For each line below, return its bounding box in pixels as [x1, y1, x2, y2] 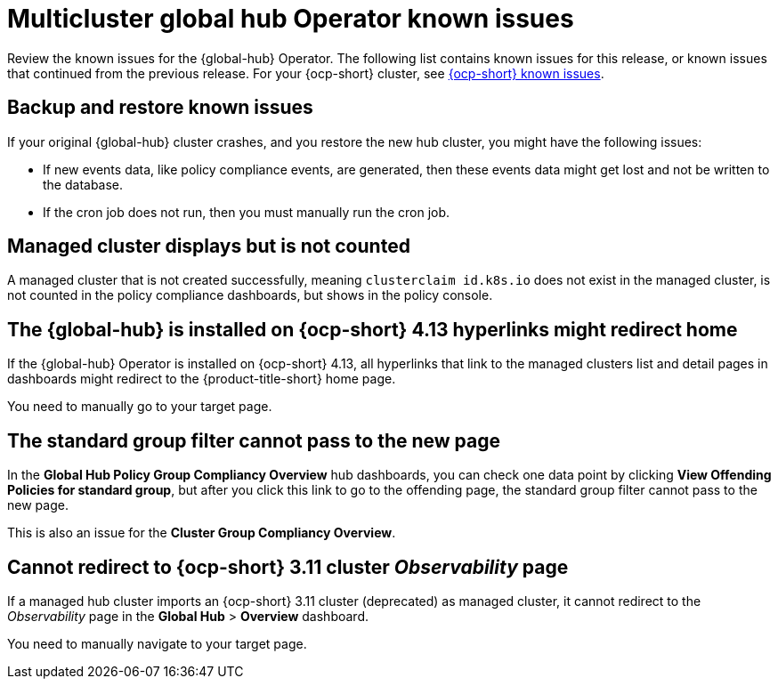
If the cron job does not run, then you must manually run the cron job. [43, 204, 450, 220]
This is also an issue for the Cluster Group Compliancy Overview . [7, 525, 396, 541]
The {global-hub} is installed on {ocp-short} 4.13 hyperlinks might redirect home [7, 318, 738, 341]
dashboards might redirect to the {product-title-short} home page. [7, 371, 396, 387]
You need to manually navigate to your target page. [7, 635, 307, 651]
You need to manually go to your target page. [7, 399, 272, 415]
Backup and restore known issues [7, 96, 313, 119]
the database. [43, 176, 124, 192]
